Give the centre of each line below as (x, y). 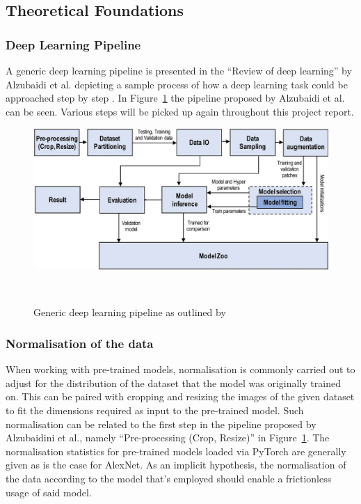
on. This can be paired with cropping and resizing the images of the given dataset (180, 396)
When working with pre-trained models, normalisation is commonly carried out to (180, 369)
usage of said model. (49, 492)
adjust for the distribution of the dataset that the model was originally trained (173, 383)
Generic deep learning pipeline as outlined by (130, 312)
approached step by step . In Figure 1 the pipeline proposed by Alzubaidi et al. (175, 98)
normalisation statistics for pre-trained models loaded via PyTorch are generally (176, 451)
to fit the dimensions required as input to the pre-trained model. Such (155, 410)
